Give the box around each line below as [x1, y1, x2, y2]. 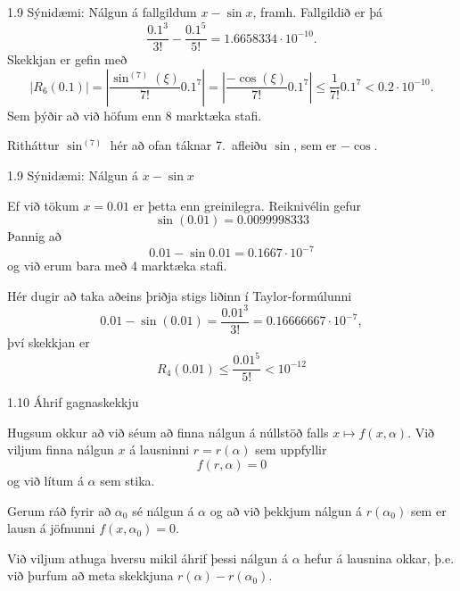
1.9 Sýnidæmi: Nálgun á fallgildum [7, 3, 197, 21]
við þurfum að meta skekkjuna [7, 566, 174, 585]
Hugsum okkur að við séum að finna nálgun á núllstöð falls [7, 422, 329, 441]
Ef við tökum [7, 196, 79, 214]
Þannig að [7, 227, 62, 246]
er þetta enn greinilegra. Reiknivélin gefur [133, 196, 362, 214]
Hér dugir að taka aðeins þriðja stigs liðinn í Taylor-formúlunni [7, 286, 352, 304]
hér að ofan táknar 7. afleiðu [110, 136, 267, 154]
